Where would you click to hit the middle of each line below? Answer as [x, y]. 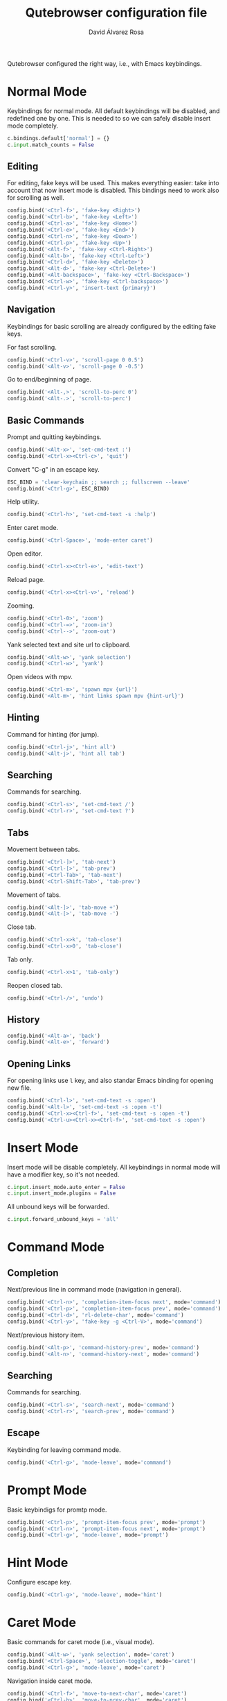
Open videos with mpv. [40, 677]
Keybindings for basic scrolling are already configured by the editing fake [112, 326]
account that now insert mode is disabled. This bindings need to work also [113, 190]
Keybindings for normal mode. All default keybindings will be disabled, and [113, 111]
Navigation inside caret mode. [50, 1681]
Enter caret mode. [33, 528]
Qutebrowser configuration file [116, 13]
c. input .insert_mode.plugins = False [62, 1194]
